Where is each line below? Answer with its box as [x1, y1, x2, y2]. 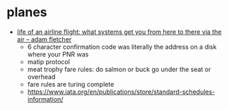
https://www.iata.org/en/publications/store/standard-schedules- [27, 87, 216, 96]
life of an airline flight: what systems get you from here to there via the [16, 28, 222, 36]
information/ [27, 94, 64, 103]
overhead [27, 72, 56, 81]
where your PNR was [27, 50, 89, 59]
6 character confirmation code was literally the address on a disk [27, 42, 217, 51]
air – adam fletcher [16, 35, 72, 43]
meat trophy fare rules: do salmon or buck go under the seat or [27, 65, 211, 73]
